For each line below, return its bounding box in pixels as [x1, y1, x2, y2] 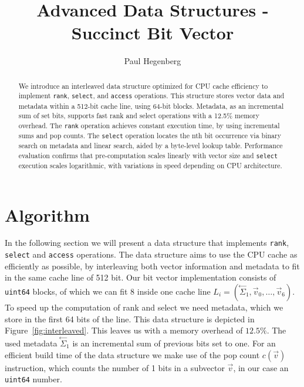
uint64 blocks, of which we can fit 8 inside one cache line [5, 285, 211, 297]
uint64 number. [5, 373, 62, 385]
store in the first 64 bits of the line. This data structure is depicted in [5, 312, 255, 325]
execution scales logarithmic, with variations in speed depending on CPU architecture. [18, 160, 282, 170]
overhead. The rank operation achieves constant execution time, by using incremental [18, 120, 280, 130]
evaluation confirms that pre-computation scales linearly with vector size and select [18, 150, 278, 160]
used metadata [5, 336, 58, 349]
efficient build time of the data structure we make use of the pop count [5, 348, 260, 361]
